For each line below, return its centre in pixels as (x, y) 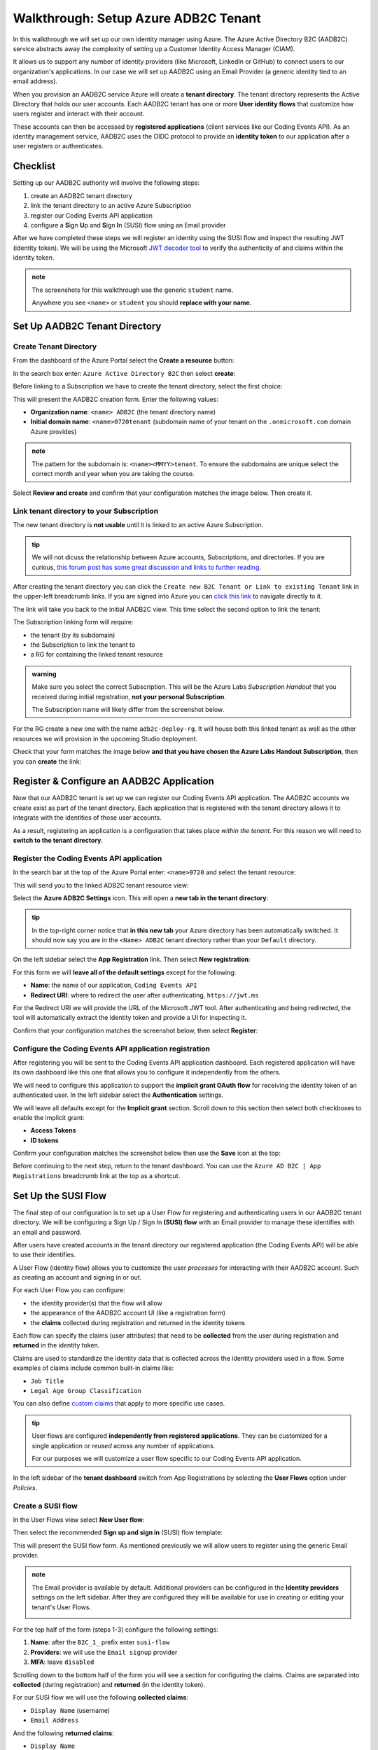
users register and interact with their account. (79, 114)
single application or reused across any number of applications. (124, 1445)
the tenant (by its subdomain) (73, 635)
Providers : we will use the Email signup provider (104, 1652)
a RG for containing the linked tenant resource (97, 654)
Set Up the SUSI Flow (60, 1196)
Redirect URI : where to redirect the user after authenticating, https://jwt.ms (145, 995)
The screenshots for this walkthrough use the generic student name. (133, 290)
